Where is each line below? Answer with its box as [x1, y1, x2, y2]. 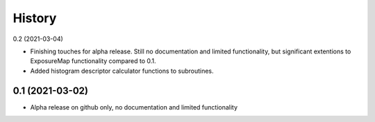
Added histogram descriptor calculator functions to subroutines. [30, 67, 215, 75]
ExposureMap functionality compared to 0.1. [30, 57, 156, 65]
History [12, 10, 57, 26]
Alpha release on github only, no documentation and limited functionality [30, 103, 238, 111]
